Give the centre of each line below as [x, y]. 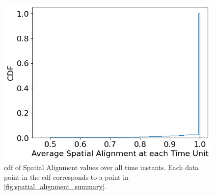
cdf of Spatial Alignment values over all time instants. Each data [101, 167]
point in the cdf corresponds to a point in [66, 177]
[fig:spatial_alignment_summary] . [55, 186]
